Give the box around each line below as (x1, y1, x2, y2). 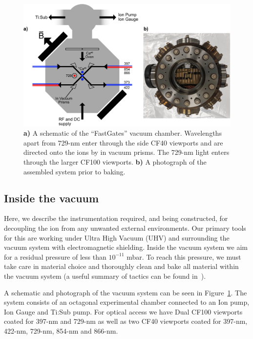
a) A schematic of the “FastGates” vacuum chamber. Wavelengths (23, 128, 222, 138)
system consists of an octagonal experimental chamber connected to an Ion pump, (4, 297, 250, 307)
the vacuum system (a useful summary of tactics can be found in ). (4, 271, 206, 281)
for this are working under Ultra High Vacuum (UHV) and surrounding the (4, 232, 230, 242)
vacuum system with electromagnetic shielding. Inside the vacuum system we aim (4, 242, 248, 252)
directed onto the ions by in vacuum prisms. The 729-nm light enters (23, 147, 230, 157)
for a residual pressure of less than (4, 251, 106, 262)
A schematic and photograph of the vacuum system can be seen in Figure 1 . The (4, 287, 247, 297)
